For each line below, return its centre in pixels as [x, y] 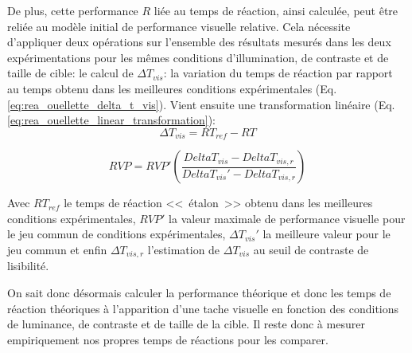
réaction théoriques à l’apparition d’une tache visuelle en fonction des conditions [203, 308]
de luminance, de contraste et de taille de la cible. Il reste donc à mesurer [186, 324]
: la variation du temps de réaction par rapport [278, 73]
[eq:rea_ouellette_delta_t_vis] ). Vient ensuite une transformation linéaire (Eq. [201, 104]
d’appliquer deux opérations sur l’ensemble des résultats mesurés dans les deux [199, 42]
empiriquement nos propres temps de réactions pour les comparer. [168, 339]
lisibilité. [28, 266]
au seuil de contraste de [311, 249]
